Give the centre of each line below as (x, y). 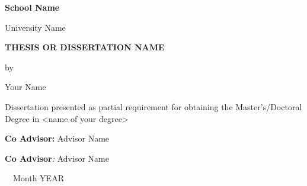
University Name (35, 27)
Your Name (25, 87)
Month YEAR (38, 178)
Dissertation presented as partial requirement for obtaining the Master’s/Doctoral (153, 106)
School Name (32, 7)
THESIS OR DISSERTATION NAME (85, 47)
